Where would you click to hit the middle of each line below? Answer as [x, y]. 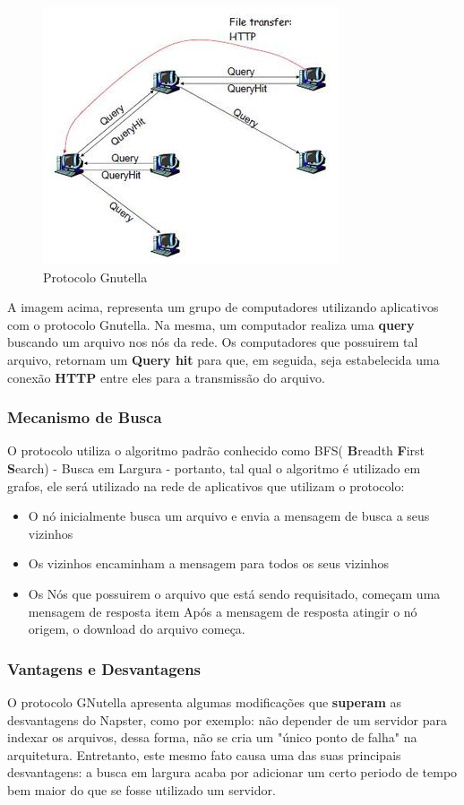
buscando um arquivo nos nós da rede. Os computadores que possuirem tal [213, 342]
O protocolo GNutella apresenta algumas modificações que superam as [204, 701]
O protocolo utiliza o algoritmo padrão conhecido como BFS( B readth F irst [216, 450]
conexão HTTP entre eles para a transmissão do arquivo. [166, 377]
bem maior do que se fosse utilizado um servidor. [142, 789]
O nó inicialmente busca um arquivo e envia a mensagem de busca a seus [229, 516]
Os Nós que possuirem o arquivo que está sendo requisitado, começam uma [234, 593]
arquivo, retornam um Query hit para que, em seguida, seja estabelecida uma [223, 359]
